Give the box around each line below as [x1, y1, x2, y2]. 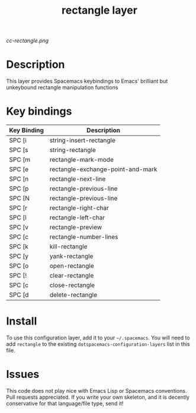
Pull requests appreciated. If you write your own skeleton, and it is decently [6, 393, 189, 401]
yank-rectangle [49, 252, 94, 260]
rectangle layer [61, 4, 138, 17]
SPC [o [9, 262, 29, 270]
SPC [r [9, 204, 28, 212]
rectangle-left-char [49, 213, 105, 222]
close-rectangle [49, 281, 95, 289]
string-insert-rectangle [49, 136, 115, 144]
